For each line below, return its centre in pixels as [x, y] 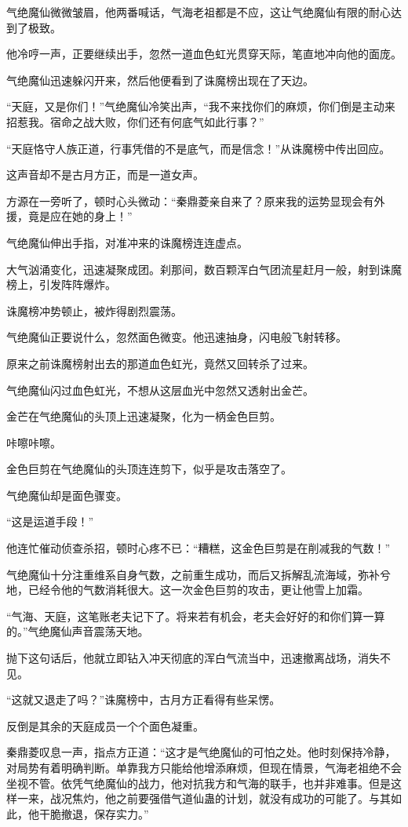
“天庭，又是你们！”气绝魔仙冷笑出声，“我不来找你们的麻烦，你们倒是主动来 [201, 106]
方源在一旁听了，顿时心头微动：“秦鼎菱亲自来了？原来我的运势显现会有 [190, 200]
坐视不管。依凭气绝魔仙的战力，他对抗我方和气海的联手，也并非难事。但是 [199, 783]
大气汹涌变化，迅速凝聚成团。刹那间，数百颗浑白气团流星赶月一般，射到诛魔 [204, 269]
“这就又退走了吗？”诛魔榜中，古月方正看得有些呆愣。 [144, 699]
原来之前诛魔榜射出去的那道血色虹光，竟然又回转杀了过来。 [160, 363]
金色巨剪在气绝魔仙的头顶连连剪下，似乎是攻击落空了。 [149, 469]
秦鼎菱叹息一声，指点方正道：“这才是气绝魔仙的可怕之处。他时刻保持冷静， [201, 752]
